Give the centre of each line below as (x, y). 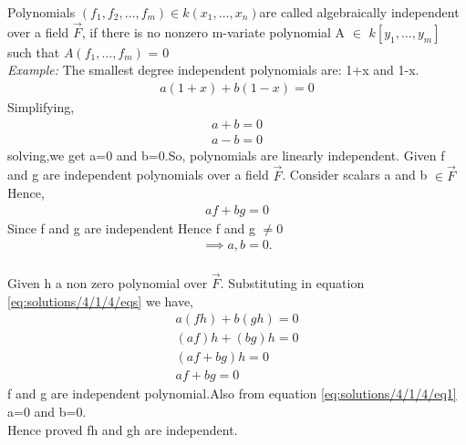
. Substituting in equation (292, 283)
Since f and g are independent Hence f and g (131, 228)
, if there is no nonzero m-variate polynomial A (213, 31)
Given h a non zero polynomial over (108, 283)
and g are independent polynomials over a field (138, 175)
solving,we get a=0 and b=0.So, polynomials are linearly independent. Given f (226, 155)
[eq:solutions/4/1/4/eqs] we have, (101, 300)
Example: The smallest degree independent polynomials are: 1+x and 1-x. (213, 70)
